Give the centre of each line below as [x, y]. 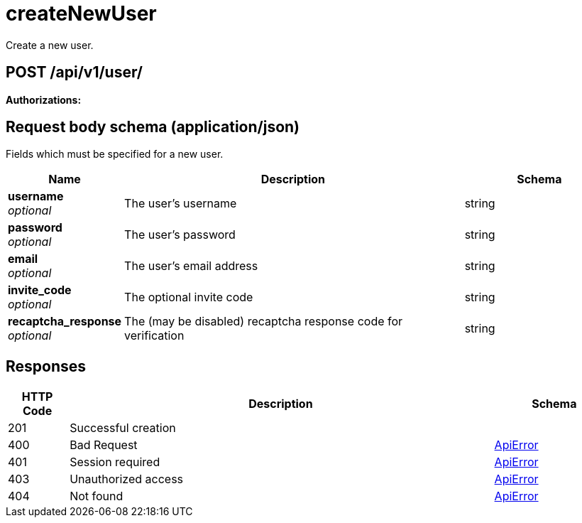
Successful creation [123, 428]
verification [154, 336]
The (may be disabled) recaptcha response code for [264, 322]
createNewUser [81, 14]
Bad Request [104, 445]
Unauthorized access [127, 479]
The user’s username [181, 204]
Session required [115, 462]
